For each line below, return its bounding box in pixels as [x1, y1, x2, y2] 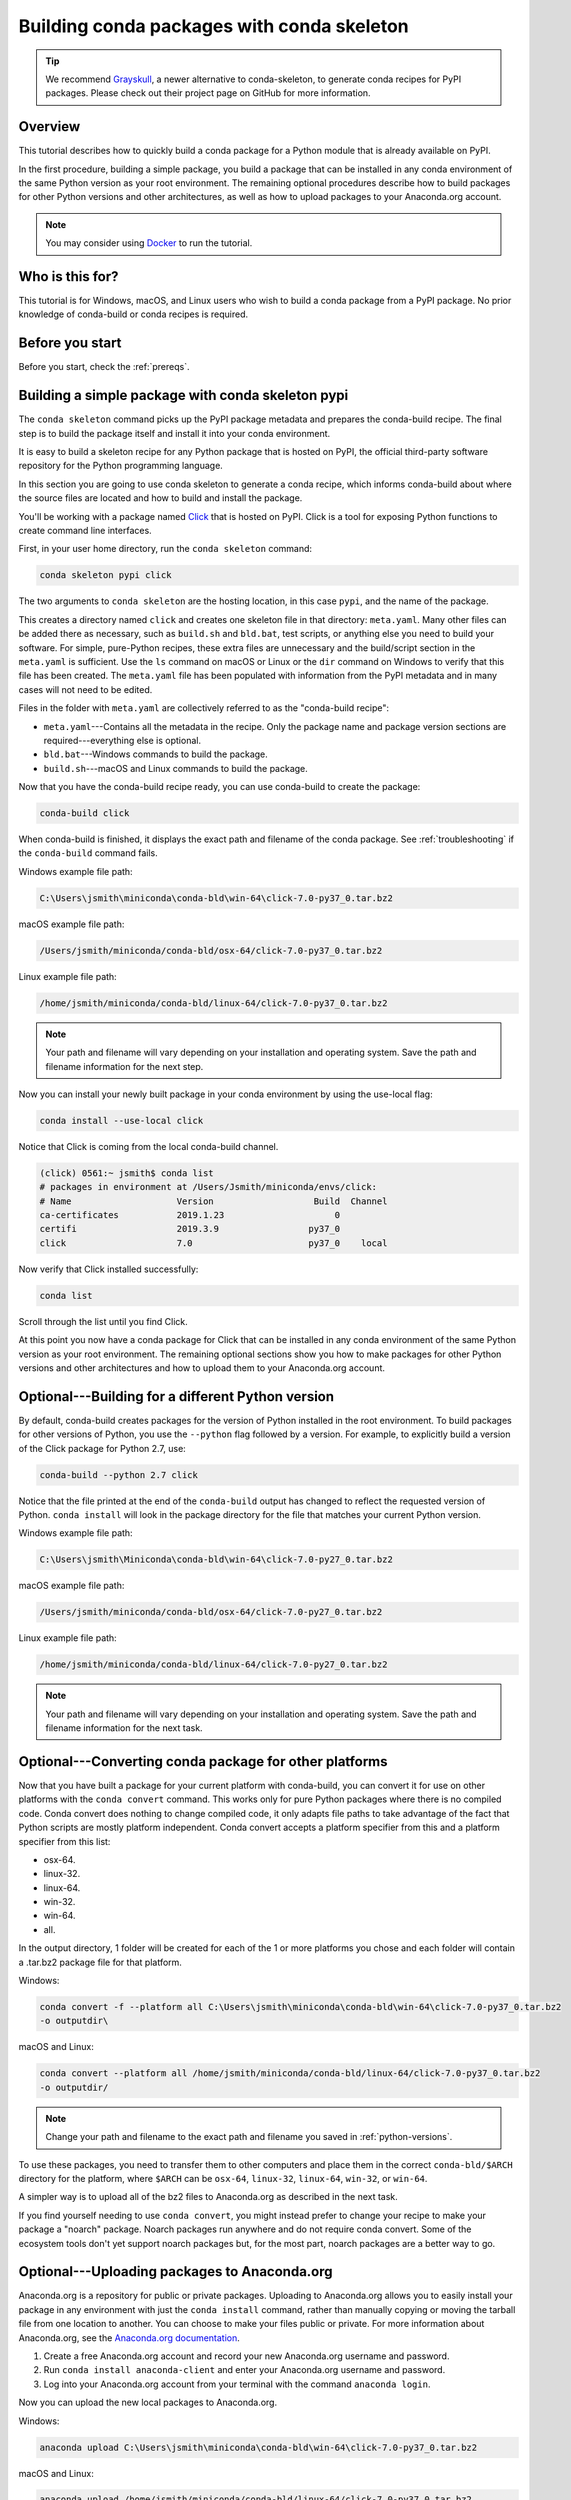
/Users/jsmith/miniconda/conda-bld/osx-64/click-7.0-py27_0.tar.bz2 [39, 1606, 383, 1618]
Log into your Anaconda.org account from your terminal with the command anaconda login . [43, 2378, 431, 2390]
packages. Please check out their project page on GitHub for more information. [45, 87, 371, 99]
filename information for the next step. [45, 1060, 204, 1072]
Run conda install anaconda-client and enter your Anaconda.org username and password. [43, 2364, 446, 2376]
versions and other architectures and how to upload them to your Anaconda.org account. [18, 1361, 385, 1374]
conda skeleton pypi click [39, 570, 172, 581]
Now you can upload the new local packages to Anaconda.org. [18, 2396, 278, 2409]
